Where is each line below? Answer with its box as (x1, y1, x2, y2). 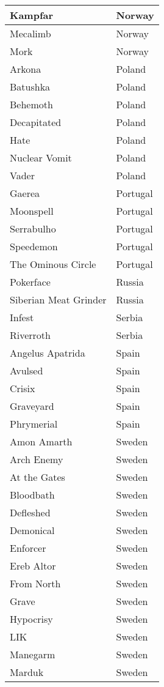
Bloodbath (10, 488, 55, 502)
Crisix (10, 381, 35, 395)
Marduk (10, 665, 44, 679)
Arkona (10, 62, 41, 76)
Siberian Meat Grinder (10, 292, 107, 306)
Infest (10, 310, 34, 324)
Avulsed (10, 363, 43, 377)
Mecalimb (10, 26, 51, 40)
